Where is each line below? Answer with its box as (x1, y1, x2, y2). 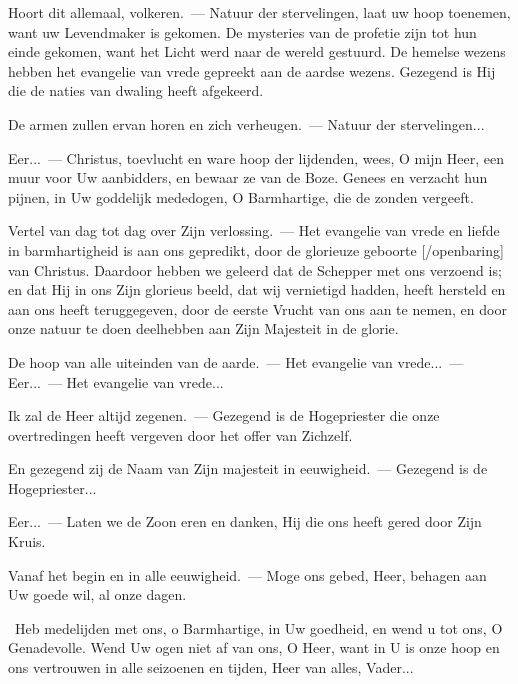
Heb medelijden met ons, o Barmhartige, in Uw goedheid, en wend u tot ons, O (14, 617, 503, 638)
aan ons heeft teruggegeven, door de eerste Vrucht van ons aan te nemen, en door (8, 298, 507, 319)
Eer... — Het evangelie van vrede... (8, 371, 224, 392)
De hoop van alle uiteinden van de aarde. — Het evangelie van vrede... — (8, 351, 464, 372)
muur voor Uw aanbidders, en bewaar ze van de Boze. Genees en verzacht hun (8, 167, 488, 188)
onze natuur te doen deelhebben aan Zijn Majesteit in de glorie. (8, 318, 399, 339)
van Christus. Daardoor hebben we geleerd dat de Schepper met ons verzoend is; (8, 259, 502, 280)
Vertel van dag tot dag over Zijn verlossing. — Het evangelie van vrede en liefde (8, 220, 500, 241)
